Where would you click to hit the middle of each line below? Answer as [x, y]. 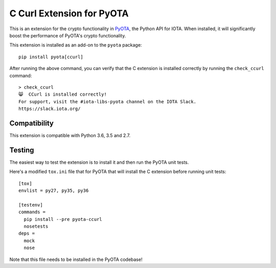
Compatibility [31, 123]
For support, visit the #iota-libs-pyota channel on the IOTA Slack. [108, 102]
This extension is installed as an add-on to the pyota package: [76, 45]
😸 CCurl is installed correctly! [63, 94]
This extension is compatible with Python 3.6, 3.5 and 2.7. [70, 135]
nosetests [36, 226]
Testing [22, 150]
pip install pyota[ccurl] [51, 57]
